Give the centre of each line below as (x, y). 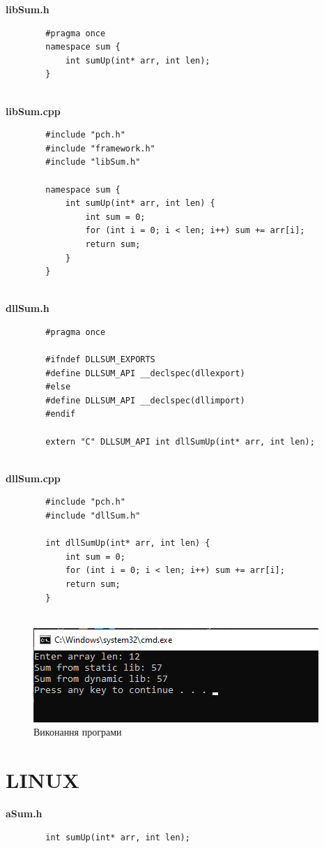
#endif (61, 414)
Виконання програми (78, 732)
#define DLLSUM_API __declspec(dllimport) (145, 400)
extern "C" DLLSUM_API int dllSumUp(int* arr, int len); (180, 441)
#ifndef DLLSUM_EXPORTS (100, 360)
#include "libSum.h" (93, 162)
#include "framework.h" (100, 148)
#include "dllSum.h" (93, 516)
